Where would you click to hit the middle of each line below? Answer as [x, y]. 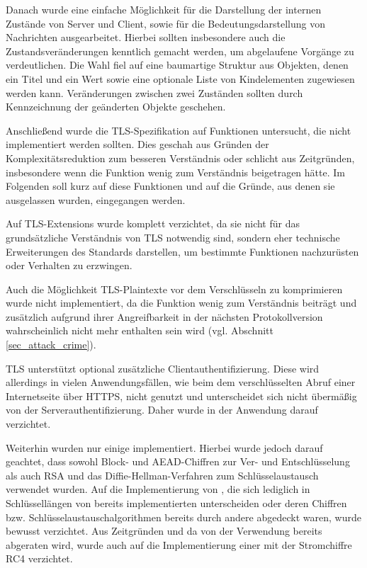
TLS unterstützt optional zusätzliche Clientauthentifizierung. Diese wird [163, 368]
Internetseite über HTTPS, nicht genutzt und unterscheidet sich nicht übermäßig [181, 396]
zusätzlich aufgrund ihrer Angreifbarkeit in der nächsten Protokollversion [164, 316]
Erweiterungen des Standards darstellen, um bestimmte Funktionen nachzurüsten [182, 251]
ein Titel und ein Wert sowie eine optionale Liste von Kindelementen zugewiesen [180, 78]
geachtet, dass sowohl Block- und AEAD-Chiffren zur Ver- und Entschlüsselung [178, 461]
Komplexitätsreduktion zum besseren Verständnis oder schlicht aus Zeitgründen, [180, 158]
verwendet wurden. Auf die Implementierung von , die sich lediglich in [158, 489]
